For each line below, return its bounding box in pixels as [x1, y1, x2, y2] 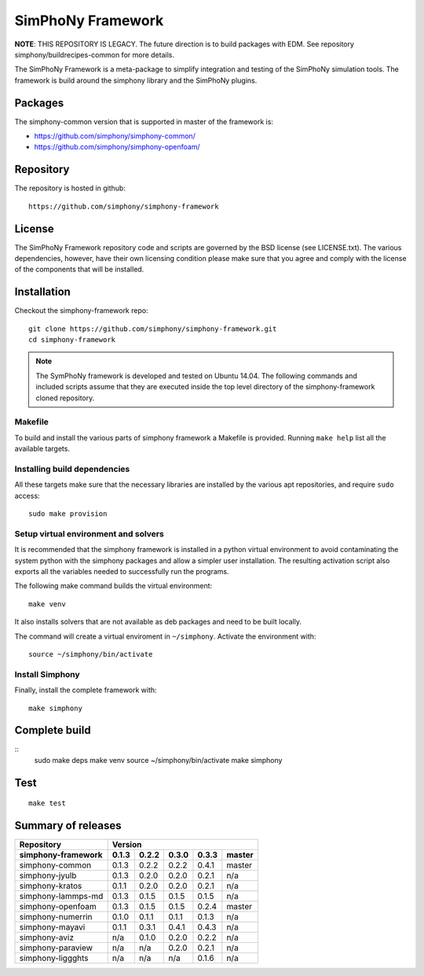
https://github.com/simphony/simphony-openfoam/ [34, 142, 200, 152]
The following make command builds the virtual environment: [14, 581, 213, 591]
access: [14, 491, 40, 500]
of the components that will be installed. [14, 264, 144, 274]
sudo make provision [28, 510, 108, 518]
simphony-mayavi [19, 922, 86, 933]
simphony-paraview [19, 942, 93, 953]
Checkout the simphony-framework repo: [14, 306, 148, 315]
